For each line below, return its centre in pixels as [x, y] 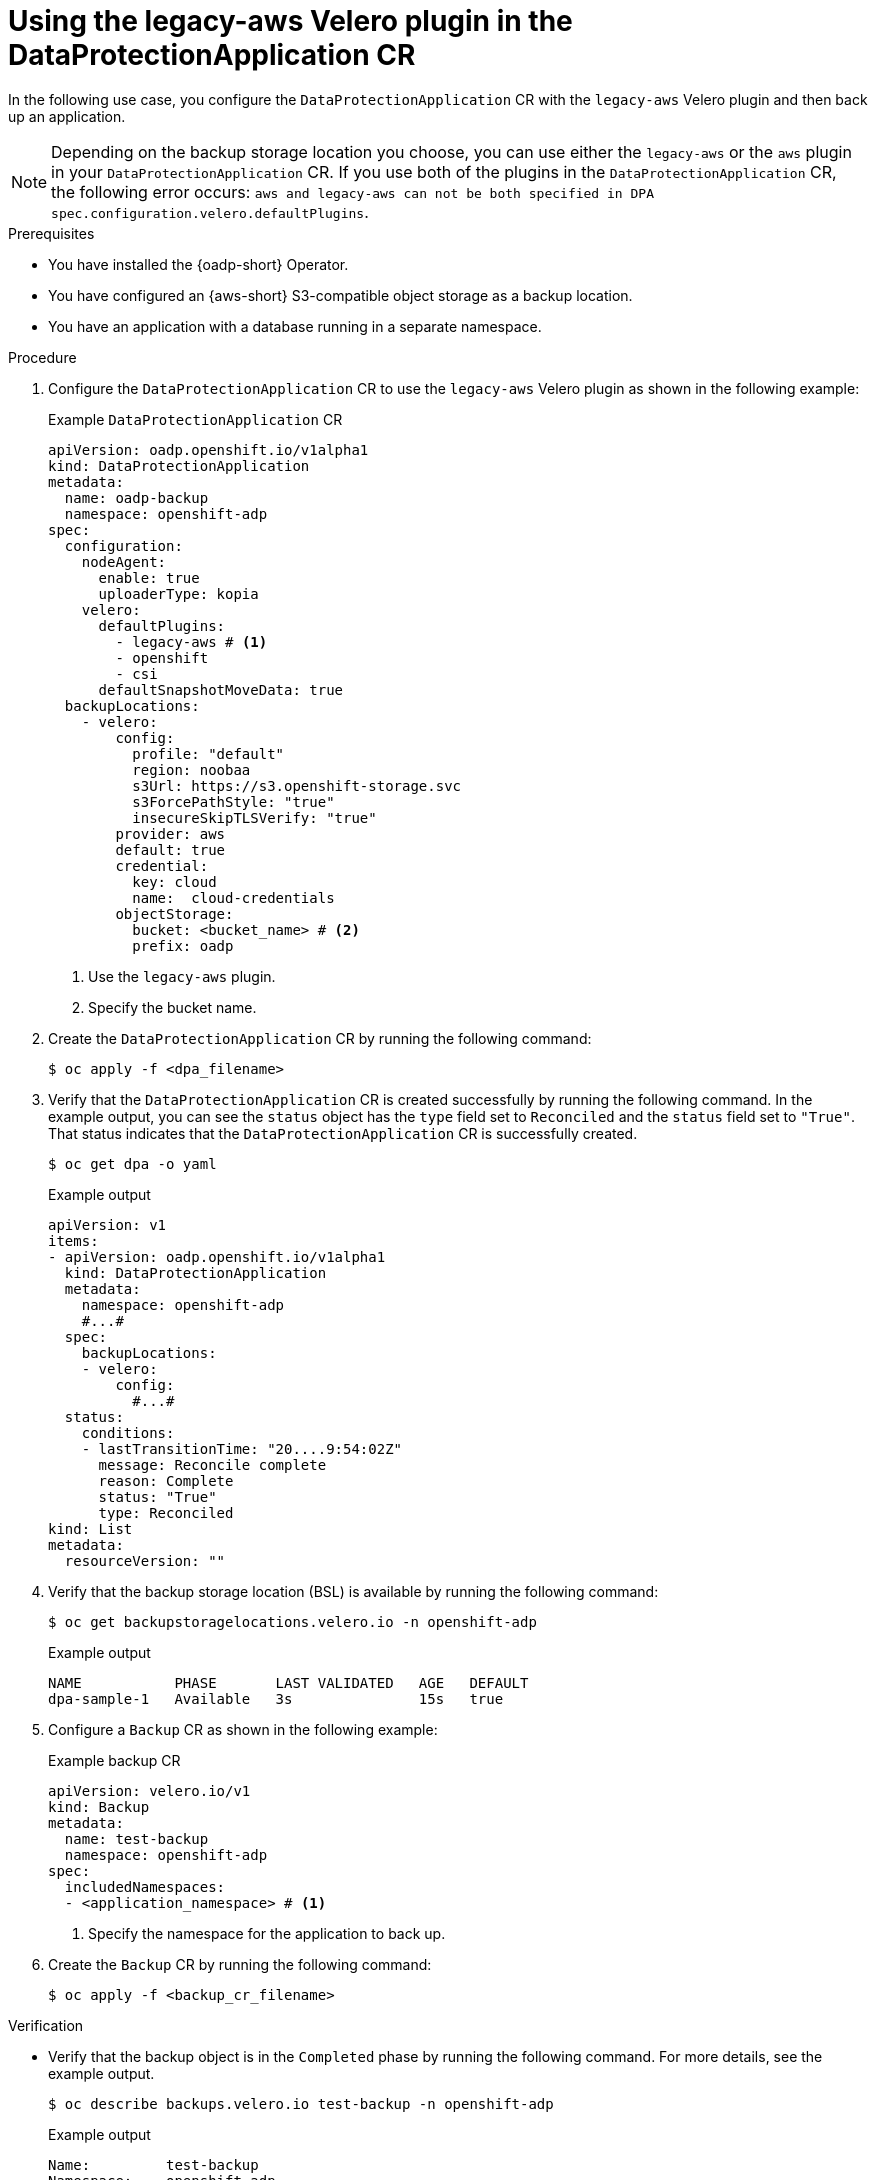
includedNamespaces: [145, 1886]
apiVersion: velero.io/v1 [149, 1790]
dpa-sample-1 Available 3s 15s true [276, 1698]
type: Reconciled [166, 1512]
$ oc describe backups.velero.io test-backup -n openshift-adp [301, 2103]
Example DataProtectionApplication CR [195, 419]
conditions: [128, 1432]
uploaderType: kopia [178, 593]
